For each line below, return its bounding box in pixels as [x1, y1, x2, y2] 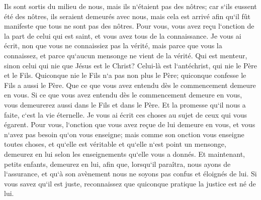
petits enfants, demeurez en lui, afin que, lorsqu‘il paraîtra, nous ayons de [4, 158, 231, 169]
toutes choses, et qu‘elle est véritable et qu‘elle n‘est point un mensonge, [4, 139, 226, 149]
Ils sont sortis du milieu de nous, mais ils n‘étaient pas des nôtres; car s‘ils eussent [4, 1, 257, 11]
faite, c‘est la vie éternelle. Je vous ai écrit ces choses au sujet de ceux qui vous [4, 109, 247, 120]
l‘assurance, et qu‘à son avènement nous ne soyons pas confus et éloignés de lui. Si [4, 168, 257, 179]
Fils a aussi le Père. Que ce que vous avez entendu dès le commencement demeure [4, 79, 256, 90]
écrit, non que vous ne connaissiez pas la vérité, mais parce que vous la [4, 40, 222, 51]
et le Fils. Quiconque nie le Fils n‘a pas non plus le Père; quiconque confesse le [4, 70, 246, 80]
